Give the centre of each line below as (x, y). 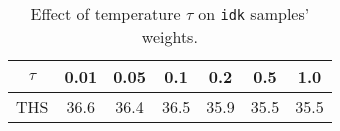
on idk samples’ (254, 13)
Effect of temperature (105, 13)
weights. (169, 36)
